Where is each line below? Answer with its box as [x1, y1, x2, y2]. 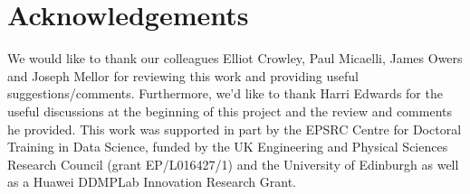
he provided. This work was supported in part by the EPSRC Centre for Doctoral [7, 119, 462, 138]
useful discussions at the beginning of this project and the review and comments [7, 101, 453, 120]
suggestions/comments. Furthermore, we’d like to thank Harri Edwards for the [7, 84, 443, 103]
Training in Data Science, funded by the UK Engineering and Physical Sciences [7, 137, 448, 156]
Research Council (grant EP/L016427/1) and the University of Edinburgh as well [7, 154, 459, 173]
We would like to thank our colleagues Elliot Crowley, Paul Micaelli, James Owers [7, 49, 463, 68]
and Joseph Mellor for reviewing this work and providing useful [7, 66, 360, 85]
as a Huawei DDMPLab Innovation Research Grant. [7, 172, 297, 191]
